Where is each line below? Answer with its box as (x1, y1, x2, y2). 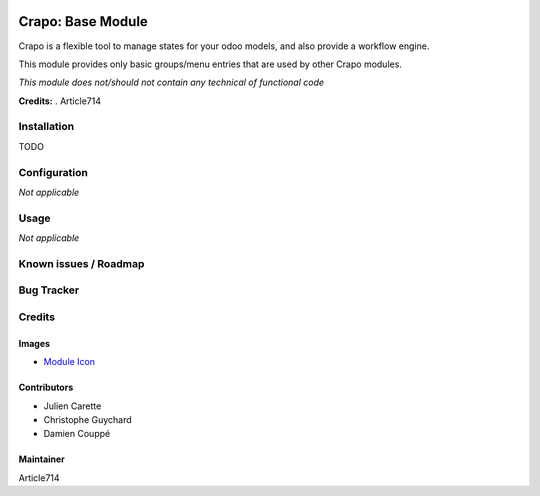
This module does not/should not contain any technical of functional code (18, 76, 325, 89)
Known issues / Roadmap (18, 256, 145, 270)
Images (18, 337, 50, 349)
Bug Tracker (18, 283, 80, 297)
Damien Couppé (43, 428, 111, 440)
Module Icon (43, 356, 95, 368)
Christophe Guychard (43, 413, 132, 425)
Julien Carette (43, 400, 102, 412)
